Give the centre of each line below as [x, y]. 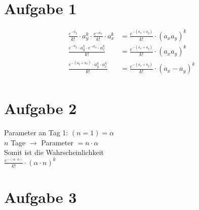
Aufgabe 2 [41, 108]
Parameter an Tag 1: [36, 133]
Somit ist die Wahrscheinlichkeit [54, 152]
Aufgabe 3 [41, 197]
